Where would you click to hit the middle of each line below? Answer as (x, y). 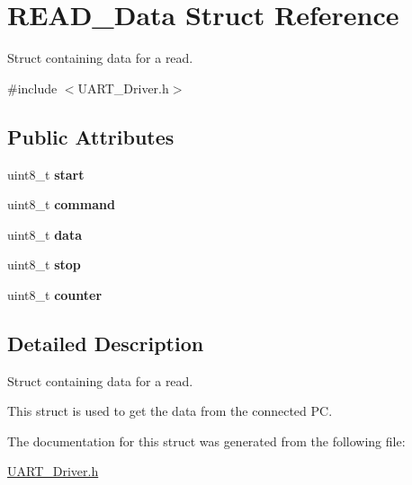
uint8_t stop (44, 265)
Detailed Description (106, 343)
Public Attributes (91, 136)
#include (32, 88)
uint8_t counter (55, 294)
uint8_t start (46, 174)
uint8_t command (61, 204)
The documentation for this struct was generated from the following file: (206, 441)
